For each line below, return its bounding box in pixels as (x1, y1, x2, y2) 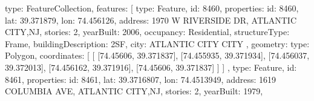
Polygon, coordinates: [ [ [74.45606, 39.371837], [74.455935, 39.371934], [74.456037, (5, 49, 310, 62)
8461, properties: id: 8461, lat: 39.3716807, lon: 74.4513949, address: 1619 (5, 73, 276, 85)
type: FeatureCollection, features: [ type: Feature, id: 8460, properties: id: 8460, (5, 2, 299, 14)
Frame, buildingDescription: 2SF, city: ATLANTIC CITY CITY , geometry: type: (5, 37, 310, 50)
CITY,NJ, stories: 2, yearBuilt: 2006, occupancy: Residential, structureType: (5, 25, 290, 38)
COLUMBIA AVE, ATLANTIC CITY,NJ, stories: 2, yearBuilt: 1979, (5, 85, 263, 97)
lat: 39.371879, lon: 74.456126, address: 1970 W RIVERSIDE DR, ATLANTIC (5, 13, 297, 26)
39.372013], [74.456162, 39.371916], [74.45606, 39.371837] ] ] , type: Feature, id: (5, 60, 297, 73)
